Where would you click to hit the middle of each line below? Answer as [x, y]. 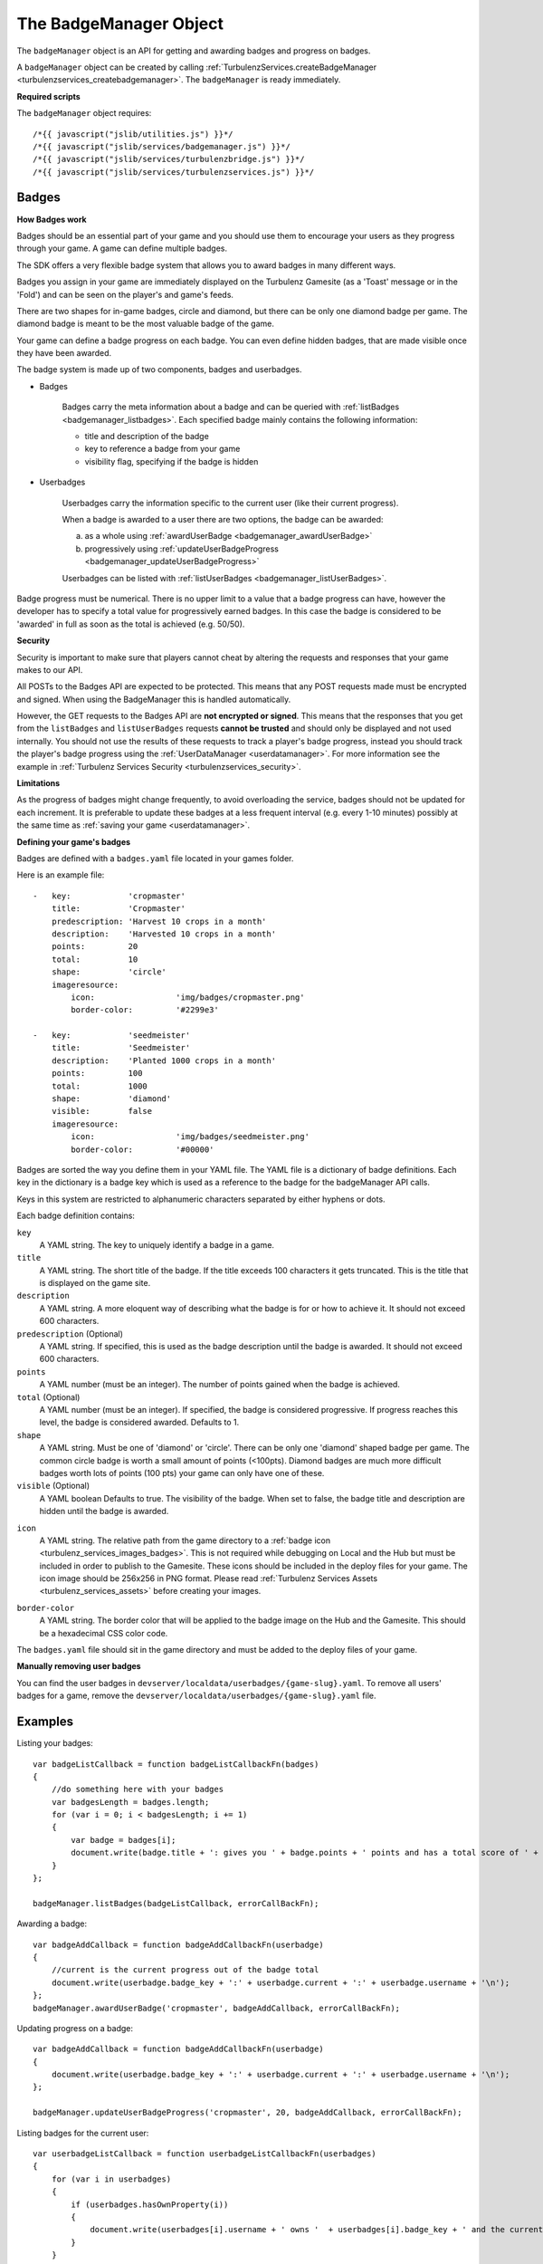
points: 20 [95, 947]
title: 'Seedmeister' [121, 1048]
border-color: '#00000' [143, 1149]
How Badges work [52, 219]
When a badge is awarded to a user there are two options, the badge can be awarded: [223, 519]
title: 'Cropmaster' [118, 909]
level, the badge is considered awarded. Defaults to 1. [139, 1423]
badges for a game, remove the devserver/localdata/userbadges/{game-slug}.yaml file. [196, 1696]
